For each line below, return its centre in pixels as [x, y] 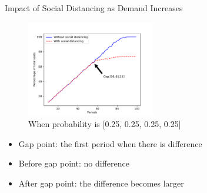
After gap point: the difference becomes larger [101, 183]
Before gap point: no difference [74, 163]
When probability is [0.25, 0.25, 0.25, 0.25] [105, 124]
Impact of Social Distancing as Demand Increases [94, 8]
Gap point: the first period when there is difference [110, 143]
